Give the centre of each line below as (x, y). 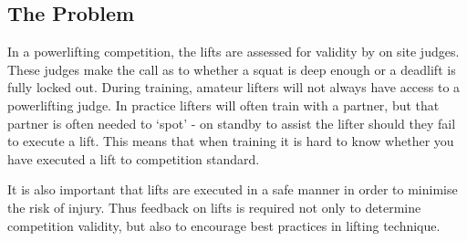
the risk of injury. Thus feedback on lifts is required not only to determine (214, 207)
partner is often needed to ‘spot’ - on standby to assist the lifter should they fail (232, 123)
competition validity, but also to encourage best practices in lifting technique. (224, 225)
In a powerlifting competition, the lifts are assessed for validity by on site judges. (233, 52)
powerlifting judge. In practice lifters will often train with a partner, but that (223, 105)
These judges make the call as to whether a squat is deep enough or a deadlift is (232, 69)
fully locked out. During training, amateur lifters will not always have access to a (234, 87)
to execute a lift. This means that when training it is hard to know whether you (231, 141)
